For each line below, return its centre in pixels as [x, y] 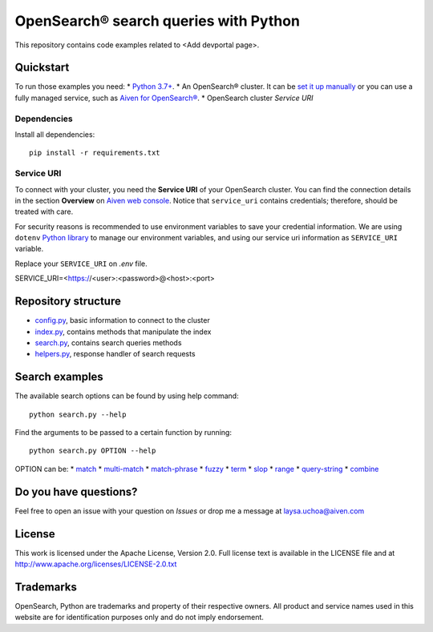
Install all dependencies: [55, 134]
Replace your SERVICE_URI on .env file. [81, 264]
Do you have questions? [76, 491]
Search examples [59, 377]
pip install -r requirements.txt [95, 153]
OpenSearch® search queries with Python [158, 21]
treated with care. [44, 211]
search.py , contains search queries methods [108, 342]
